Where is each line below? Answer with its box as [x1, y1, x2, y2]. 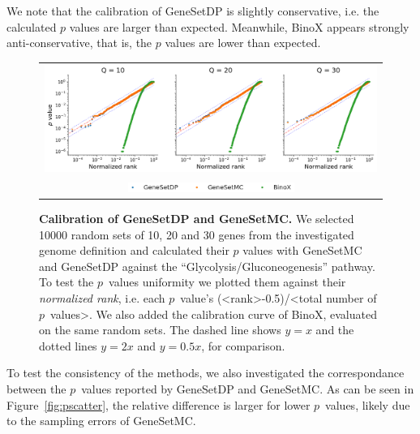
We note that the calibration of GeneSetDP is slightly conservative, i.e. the [6, 2, 379, 19]
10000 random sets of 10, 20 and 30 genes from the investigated [39, 226, 354, 243]
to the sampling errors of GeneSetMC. [6, 412, 196, 429]
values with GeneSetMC [242, 242, 362, 259]
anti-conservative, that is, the [6, 34, 152, 51]
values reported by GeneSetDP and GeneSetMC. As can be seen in [81, 380, 414, 397]
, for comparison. [201, 337, 285, 354]
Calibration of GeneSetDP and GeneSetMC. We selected [39, 209, 354, 226]
